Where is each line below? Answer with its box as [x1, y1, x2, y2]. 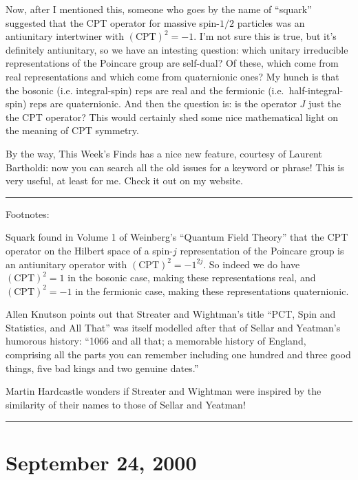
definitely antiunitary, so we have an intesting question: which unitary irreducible [6, 42, 348, 56]
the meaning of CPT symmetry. [6, 123, 139, 138]
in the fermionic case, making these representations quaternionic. [75, 283, 349, 298]
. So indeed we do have [203, 257, 300, 271]
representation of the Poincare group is [180, 243, 344, 257]
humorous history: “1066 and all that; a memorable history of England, [6, 334, 306, 348]
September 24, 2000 [6, 448, 197, 476]
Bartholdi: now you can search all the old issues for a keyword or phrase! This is [6, 160, 344, 174]
